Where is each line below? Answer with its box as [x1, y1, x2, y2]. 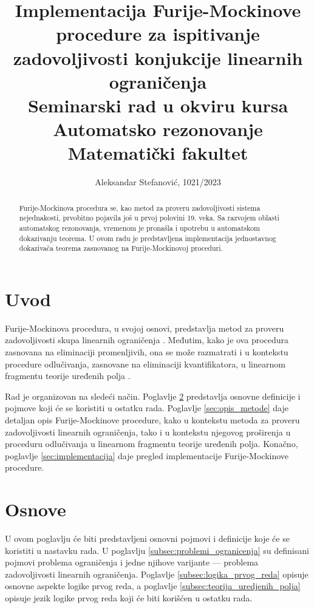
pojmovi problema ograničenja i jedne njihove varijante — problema [5, 556, 259, 569]
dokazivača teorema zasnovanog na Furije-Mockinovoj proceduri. [19, 243, 223, 253]
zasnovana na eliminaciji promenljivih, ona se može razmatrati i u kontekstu [5, 346, 288, 358]
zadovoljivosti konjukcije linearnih [13, 45, 303, 70]
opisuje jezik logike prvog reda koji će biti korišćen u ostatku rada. [5, 592, 253, 604]
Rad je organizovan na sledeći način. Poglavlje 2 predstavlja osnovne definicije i [5, 389, 301, 402]
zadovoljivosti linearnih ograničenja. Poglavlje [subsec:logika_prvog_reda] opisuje [5, 567, 309, 580]
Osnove [5, 497, 66, 522]
